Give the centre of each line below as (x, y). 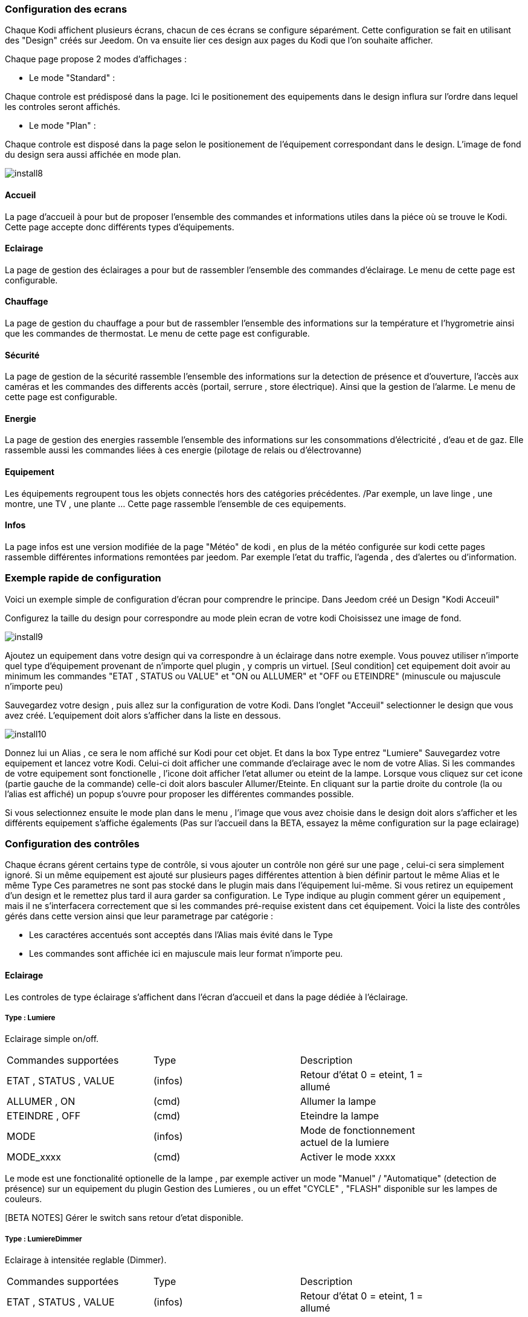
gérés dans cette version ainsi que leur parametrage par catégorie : (139, 916)
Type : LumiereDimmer (43, 1239)
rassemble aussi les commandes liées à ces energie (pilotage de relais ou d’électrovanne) (183, 450)
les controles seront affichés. (63, 107)
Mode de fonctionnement (357, 1131)
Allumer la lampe (338, 1102)
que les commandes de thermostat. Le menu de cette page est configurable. (157, 334)
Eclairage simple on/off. (52, 1039)
